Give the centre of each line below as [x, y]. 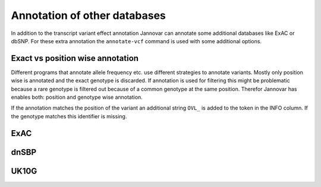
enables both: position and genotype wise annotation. [77, 97]
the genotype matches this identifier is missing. [69, 116]
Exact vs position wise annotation [75, 58]
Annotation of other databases [89, 15]
